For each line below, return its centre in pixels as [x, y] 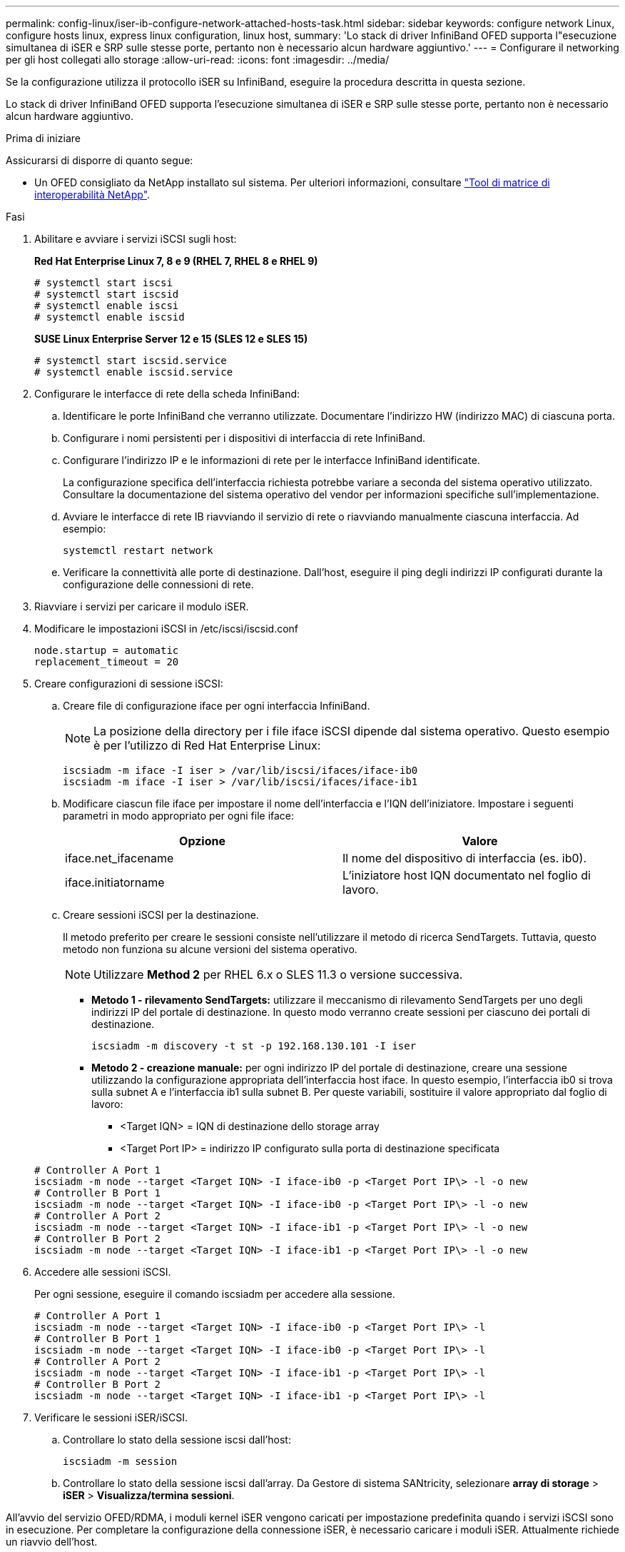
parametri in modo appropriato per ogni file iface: [179, 816]
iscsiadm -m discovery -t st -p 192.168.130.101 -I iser [254, 1046]
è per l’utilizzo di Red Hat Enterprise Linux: [207, 745]
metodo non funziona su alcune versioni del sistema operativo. [210, 949]
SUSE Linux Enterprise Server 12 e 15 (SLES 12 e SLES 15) [171, 339]
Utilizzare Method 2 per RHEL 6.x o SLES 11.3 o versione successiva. [278, 974]
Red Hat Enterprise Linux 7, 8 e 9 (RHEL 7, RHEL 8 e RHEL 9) [176, 261]
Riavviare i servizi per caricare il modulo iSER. [142, 606]
